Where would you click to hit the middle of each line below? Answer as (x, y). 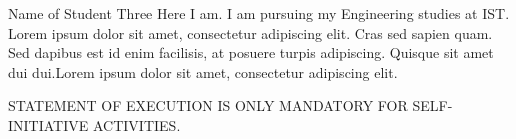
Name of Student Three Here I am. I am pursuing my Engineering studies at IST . (259, 13)
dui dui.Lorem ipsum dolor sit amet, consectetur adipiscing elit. (203, 71)
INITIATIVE (48, 124)
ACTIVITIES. (136, 124)
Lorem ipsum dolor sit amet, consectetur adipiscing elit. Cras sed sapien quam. (250, 32)
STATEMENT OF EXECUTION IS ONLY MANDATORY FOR (208, 105)
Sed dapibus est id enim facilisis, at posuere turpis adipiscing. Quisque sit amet (251, 52)
